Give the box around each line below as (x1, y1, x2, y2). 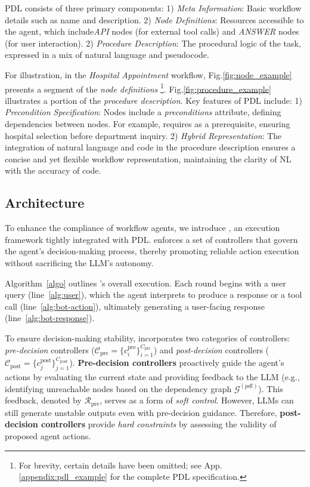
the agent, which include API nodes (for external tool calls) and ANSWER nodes (5, 25, 299, 38)
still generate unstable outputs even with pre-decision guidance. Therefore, (5, 406, 277, 418)
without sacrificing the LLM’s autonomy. (5, 256, 154, 269)
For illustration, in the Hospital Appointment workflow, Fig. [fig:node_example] (5, 68, 292, 81)
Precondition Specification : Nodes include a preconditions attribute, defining (5, 106, 281, 118)
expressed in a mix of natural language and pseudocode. (5, 48, 209, 61)
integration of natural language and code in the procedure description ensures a (5, 141, 296, 153)
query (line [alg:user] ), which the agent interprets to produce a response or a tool (5, 288, 302, 301)
